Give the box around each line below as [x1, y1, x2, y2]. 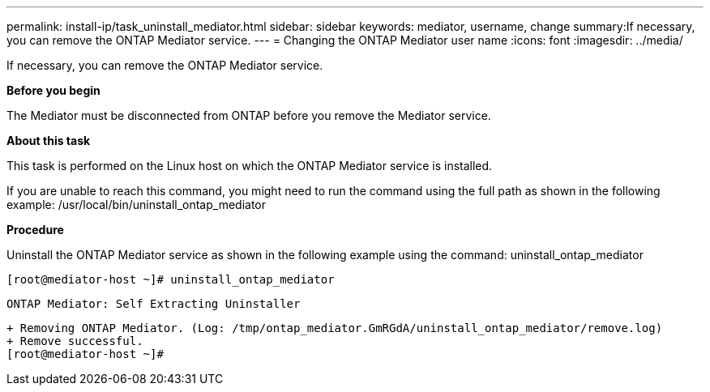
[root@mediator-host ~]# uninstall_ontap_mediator [6, 273, 335, 286]
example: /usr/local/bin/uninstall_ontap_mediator [6, 198, 267, 211]
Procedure [6, 223, 64, 236]
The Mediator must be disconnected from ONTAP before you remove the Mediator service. [6, 109, 491, 122]
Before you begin [6, 83, 101, 97]
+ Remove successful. [6, 334, 143, 347]
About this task [6, 134, 91, 147]
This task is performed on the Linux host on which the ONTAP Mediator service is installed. [6, 159, 493, 173]
